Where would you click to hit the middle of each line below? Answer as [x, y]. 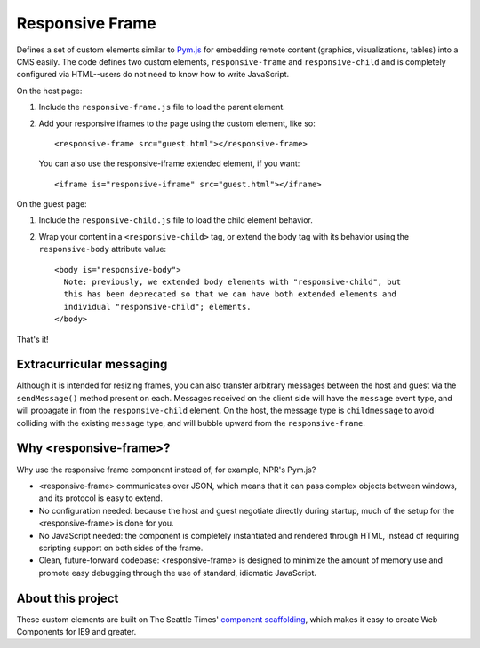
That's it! [32, 339]
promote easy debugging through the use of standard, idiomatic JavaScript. [178, 573]
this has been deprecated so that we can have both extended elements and [230, 294]
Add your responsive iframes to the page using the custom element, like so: [177, 123]
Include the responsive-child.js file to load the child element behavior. [176, 220]
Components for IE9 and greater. [76, 631]
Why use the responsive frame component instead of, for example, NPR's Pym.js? [166, 470]
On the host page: [49, 91]
